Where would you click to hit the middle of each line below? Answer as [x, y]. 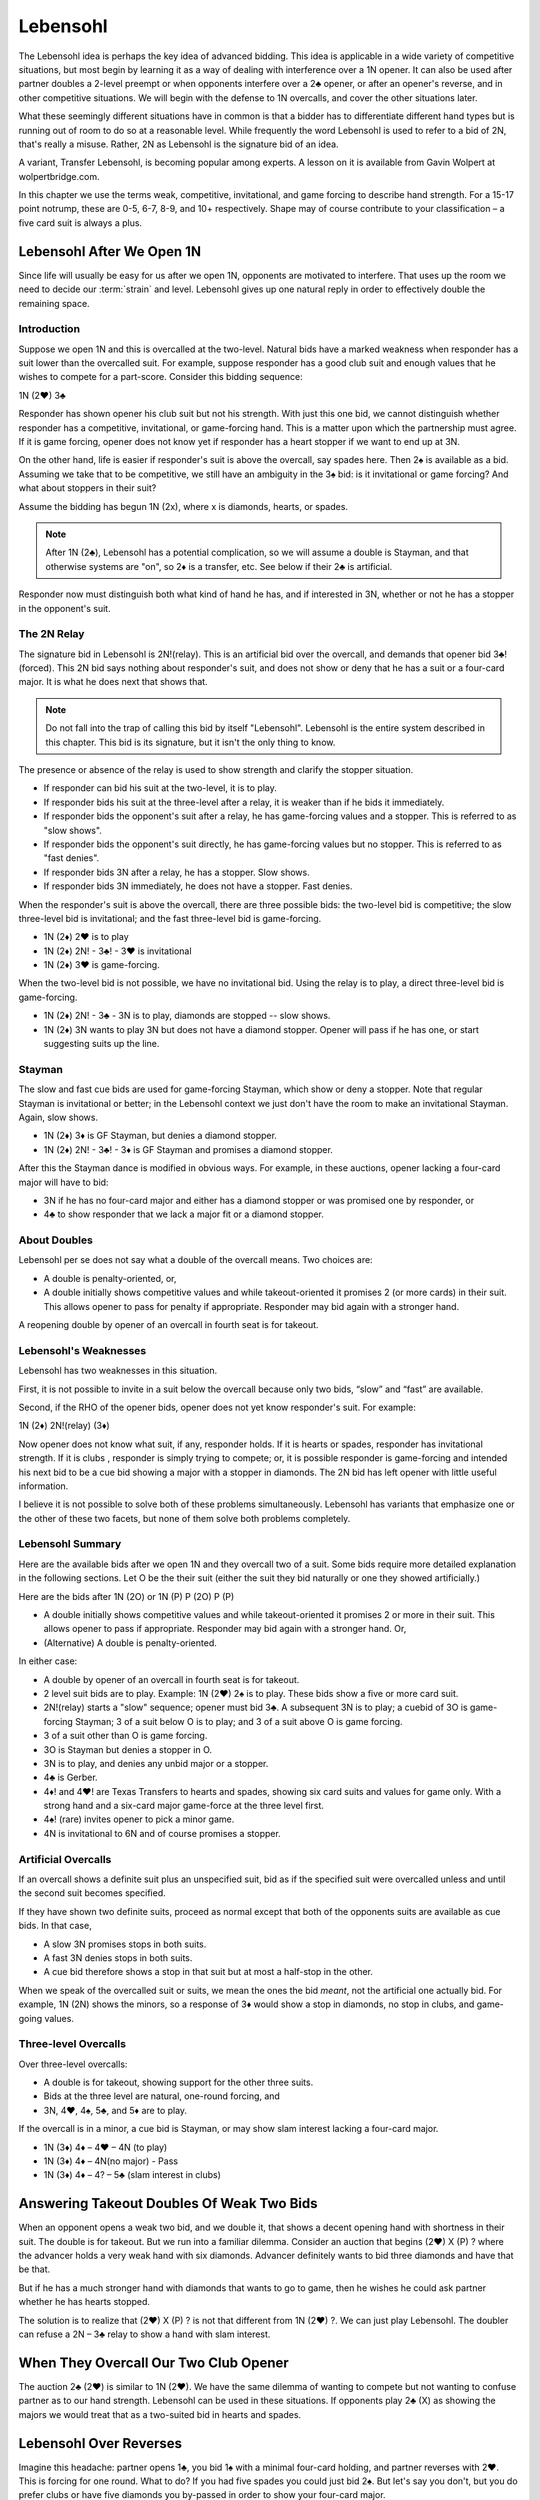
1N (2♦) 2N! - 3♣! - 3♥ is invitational [117, 951]
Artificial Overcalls [65, 1859]
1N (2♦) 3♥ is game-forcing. [101, 965]
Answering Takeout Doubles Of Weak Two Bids [168, 2203]
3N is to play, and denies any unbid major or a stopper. [156, 1763]
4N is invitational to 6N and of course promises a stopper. [162, 1833]
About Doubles [56, 1240]
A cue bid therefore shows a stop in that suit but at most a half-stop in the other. [208, 1972]
